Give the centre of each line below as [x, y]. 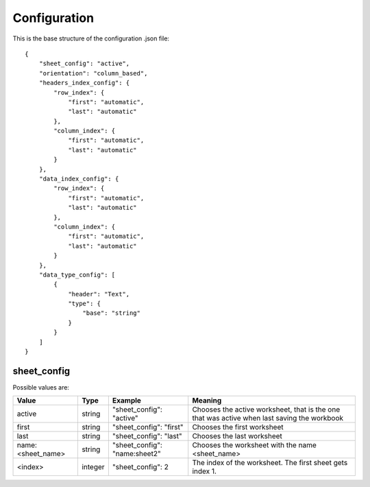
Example [127, 401]
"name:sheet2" [136, 454]
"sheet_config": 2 [140, 467]
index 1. [205, 471]
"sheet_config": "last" [147, 436]
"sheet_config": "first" [148, 427]
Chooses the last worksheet [237, 436]
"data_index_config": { [79, 179]
